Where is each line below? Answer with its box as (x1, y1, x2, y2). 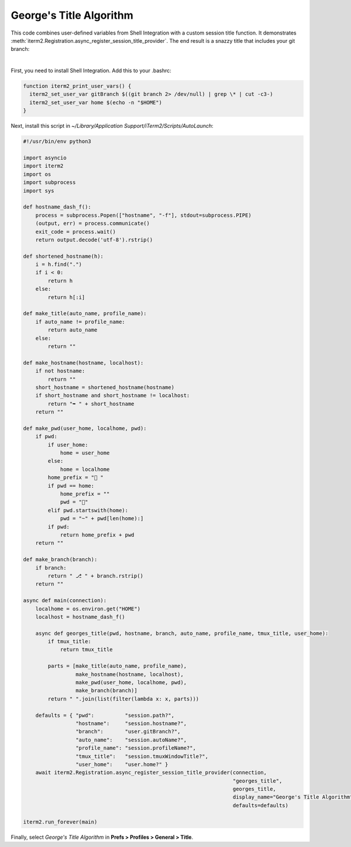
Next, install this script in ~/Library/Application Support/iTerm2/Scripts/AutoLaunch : (11, 122, 214, 129)
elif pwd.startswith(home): (47, 507, 129, 514)
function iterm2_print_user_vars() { (23, 83, 132, 90)
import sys (23, 187, 54, 194)
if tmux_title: (47, 638, 92, 645)
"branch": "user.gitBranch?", (75, 728, 181, 735)
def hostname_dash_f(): (23, 204, 92, 210)
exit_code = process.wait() (35, 228, 116, 235)
